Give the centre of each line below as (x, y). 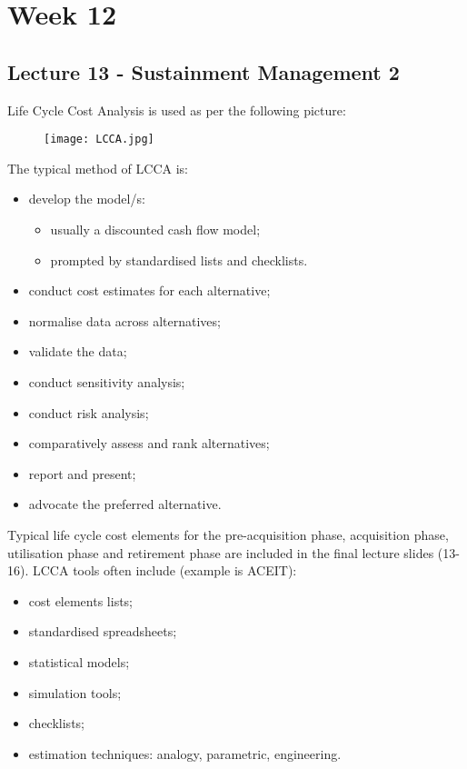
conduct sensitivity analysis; (107, 381)
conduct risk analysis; (89, 412)
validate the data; (78, 351)
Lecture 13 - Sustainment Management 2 (204, 71)
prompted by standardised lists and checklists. (179, 260)
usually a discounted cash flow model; (155, 230)
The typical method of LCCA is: (98, 168)
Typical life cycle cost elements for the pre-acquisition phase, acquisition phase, (228, 534)
